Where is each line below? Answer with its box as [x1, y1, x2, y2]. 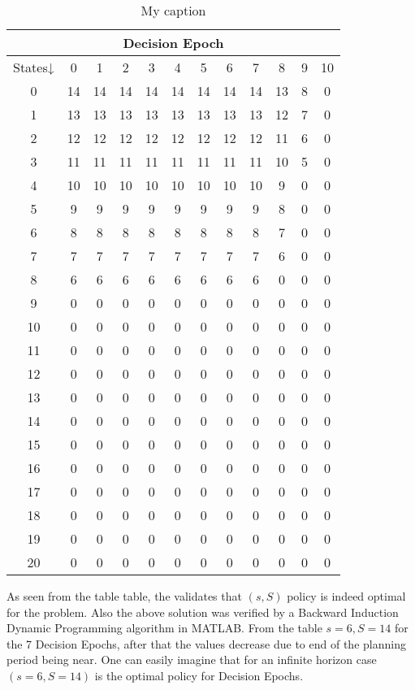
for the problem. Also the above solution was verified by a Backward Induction [6, 603, 399, 620]
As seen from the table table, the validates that [6, 588, 242, 604]
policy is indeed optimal [287, 588, 406, 604]
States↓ [13, 58, 54, 76]
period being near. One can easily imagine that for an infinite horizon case [6, 651, 377, 668]
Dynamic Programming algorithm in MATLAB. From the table [6, 619, 322, 636]
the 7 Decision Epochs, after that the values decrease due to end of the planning [6, 635, 406, 652]
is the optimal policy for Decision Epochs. [94, 666, 304, 683]
